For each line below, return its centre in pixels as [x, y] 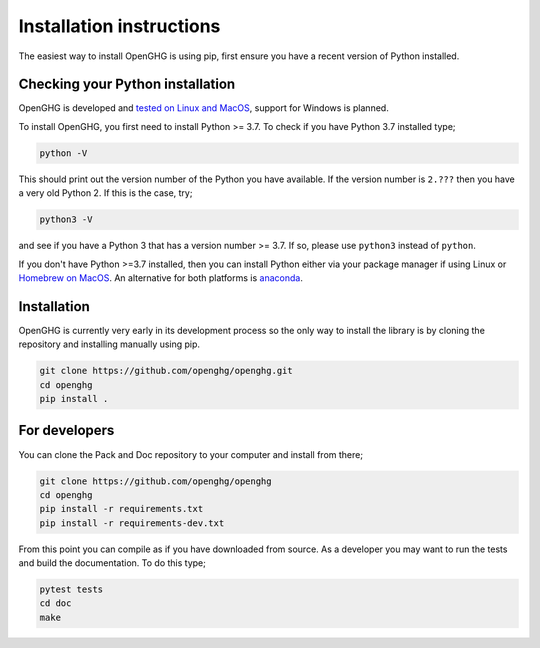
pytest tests [71, 589]
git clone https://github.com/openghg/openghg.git [166, 371]
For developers [66, 430]
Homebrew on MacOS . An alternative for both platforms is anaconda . [161, 277]
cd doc [55, 603]
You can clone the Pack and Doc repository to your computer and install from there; [191, 454]
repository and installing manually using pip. [109, 344]
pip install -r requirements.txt [121, 509]
